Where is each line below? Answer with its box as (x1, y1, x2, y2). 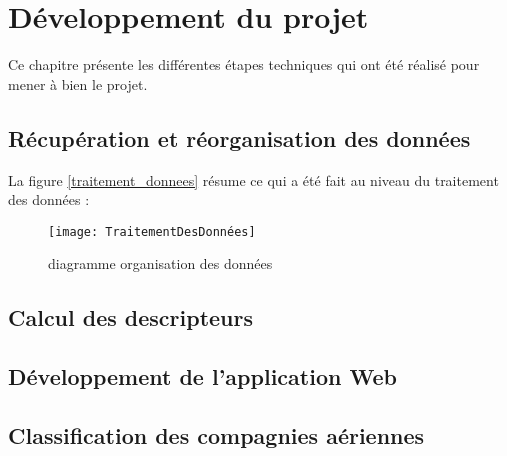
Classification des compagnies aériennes (8, 419, 425, 450)
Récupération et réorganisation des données (8, 122, 471, 153)
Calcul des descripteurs (8, 302, 254, 333)
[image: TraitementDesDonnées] (48, 224, 256, 239)
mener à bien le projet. (8, 73, 148, 94)
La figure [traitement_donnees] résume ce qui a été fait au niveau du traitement (8, 169, 499, 190)
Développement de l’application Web (8, 361, 397, 392)
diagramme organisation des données (48, 253, 273, 274)
